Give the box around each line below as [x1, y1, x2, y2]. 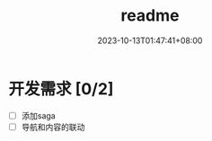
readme [120, 5, 180, 26]
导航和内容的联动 [21, 121, 85, 132]
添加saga [21, 110, 56, 121]
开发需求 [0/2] [8, 78, 114, 99]
